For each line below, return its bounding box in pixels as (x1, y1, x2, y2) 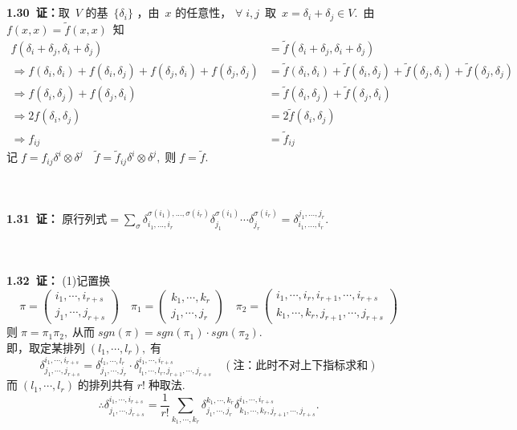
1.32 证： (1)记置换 (6, 272, 111, 289)
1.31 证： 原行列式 (6, 209, 108, 226)
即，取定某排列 (6, 339, 85, 355)
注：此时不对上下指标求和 (233, 359, 368, 371)
